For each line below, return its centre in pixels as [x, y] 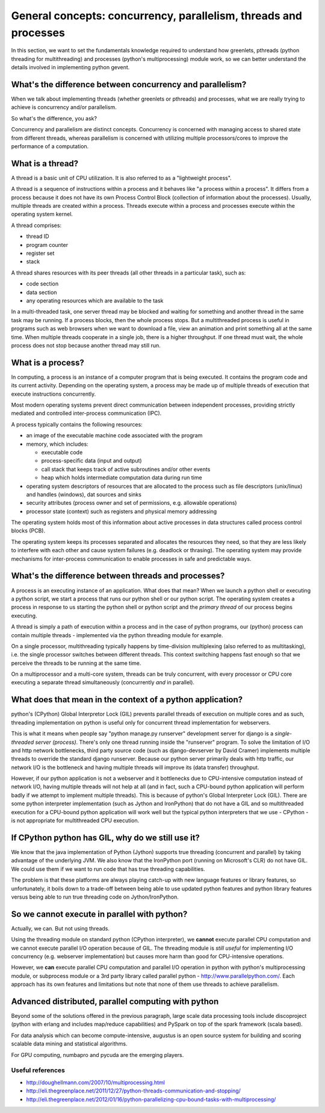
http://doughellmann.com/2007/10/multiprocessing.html [95, 1082]
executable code [62, 452]
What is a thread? [45, 164]
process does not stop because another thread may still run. [86, 345]
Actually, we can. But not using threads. [60, 928]
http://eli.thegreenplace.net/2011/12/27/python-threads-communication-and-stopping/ [133, 1091]
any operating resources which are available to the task [95, 301]
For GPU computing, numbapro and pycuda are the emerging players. [97, 1055]
